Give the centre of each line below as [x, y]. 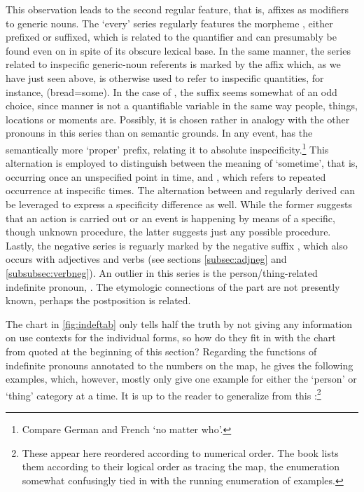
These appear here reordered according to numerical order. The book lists [180, 452]
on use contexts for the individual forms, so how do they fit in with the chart [171, 337]
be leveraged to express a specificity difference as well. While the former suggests [179, 204]
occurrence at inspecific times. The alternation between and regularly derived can [180, 190]
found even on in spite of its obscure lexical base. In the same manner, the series [178, 50]
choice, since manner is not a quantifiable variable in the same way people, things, [182, 105]
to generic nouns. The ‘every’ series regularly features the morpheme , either [169, 23]
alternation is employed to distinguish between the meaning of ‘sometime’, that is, [182, 163]
